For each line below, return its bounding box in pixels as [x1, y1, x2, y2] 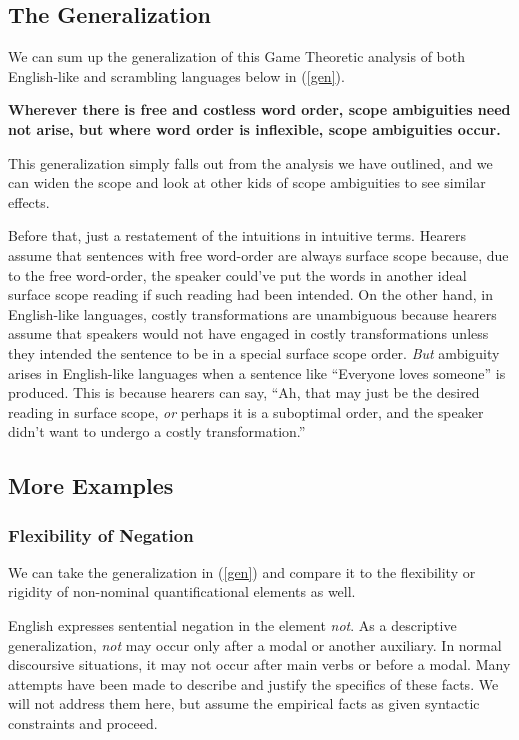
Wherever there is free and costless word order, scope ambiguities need [8, 99, 511, 120]
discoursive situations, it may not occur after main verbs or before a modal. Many [8, 654, 511, 675]
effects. [8, 191, 50, 212]
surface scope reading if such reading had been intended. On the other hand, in [8, 284, 493, 305]
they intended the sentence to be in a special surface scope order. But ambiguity [8, 342, 500, 363]
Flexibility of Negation [8, 522, 194, 547]
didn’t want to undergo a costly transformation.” [8, 421, 306, 442]
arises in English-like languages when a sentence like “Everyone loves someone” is [8, 362, 506, 383]
